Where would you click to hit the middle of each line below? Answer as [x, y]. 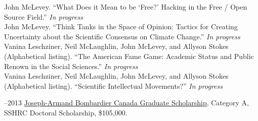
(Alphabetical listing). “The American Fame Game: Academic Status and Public [129, 56]
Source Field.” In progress [44, 16]
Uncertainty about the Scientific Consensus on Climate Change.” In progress [122, 36]
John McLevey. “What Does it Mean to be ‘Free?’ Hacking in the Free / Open [126, 7]
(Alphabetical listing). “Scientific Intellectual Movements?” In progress [113, 85]
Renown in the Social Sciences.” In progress [71, 66]
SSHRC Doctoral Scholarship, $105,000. [66, 112]
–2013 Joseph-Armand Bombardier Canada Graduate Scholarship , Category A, [126, 103]
